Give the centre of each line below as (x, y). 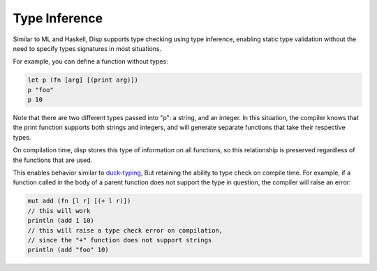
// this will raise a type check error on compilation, (125, 230)
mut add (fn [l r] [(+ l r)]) (79, 201)
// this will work (59, 211)
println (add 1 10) (61, 221)
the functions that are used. (53, 160)
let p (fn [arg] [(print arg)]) (83, 80)
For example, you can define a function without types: (90, 61)
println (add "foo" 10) (68, 250)
